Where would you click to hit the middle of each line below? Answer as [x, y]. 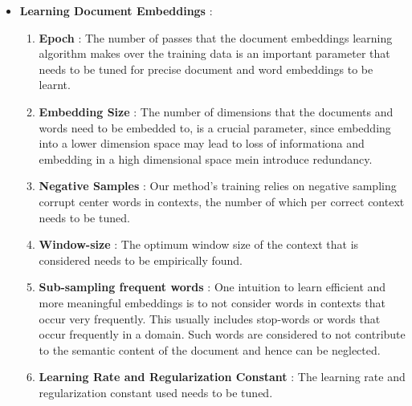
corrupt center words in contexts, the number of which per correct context [222, 201]
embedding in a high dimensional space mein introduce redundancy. [206, 158]
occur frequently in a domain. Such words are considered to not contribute [222, 334]
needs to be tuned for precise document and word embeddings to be [206, 69]
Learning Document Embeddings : [116, 10]
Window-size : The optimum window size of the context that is [199, 244]
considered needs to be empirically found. [141, 260]
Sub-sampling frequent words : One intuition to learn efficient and [212, 287]
